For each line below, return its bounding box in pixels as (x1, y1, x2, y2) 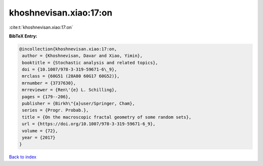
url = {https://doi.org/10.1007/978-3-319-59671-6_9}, (22, 121, 156, 127)
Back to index (9, 154, 37, 160)
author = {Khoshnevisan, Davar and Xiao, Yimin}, (22, 53, 143, 58)
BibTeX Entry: (9, 33, 38, 39)
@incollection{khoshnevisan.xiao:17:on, (19, 46, 117, 52)
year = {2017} (22, 135, 56, 140)
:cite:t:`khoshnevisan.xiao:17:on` (9, 24, 73, 30)
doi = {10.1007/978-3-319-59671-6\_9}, (22, 67, 117, 73)
